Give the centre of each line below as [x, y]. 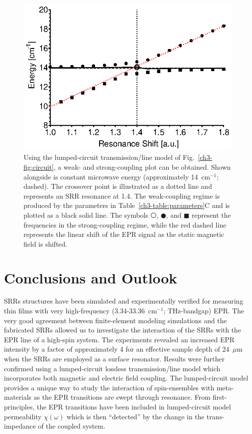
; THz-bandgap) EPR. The [204, 311]
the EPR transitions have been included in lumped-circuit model [134, 406]
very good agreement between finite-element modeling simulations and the [115, 320]
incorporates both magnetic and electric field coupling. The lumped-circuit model [126, 378]
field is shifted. [46, 243]
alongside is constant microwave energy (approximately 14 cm [117, 176]
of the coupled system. [72, 426]
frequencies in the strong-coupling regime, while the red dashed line [125, 224]
